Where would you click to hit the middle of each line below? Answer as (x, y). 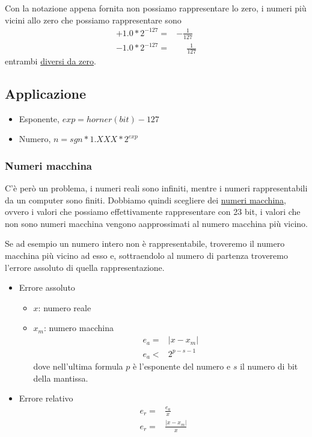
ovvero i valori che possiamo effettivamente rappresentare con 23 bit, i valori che (153, 212)
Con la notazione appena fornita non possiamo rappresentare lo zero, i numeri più (156, 8)
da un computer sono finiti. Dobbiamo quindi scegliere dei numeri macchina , (145, 200)
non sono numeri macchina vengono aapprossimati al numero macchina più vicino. (156, 223)
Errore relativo (46, 398)
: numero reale (65, 307)
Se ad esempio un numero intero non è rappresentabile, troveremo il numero (145, 243)
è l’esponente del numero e (182, 366)
